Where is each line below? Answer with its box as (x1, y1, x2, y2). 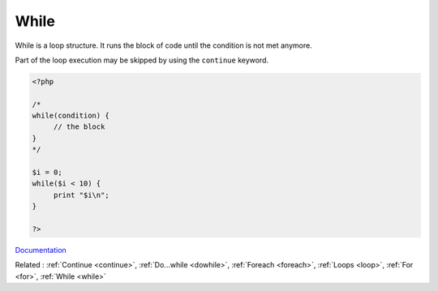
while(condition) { (32, 111, 109, 121)
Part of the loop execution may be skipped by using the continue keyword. (15, 55, 269, 65)
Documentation (15, 245, 67, 255)
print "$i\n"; (53, 190, 109, 199)
